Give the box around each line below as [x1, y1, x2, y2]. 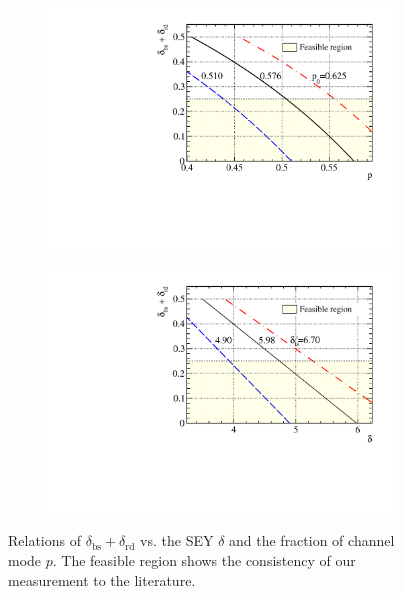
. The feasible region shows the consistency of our [52, 550, 356, 570]
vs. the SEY [140, 530, 214, 551]
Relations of [8, 530, 81, 551]
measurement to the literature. [8, 569, 196, 590]
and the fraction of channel [229, 530, 395, 551]
